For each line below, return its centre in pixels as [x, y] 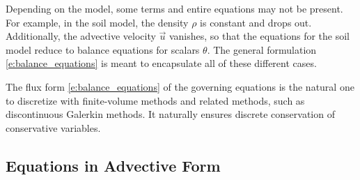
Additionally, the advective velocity [81, 36]
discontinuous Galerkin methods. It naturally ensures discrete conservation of [170, 114]
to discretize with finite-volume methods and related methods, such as [155, 100]
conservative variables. [53, 127]
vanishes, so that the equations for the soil [259, 36]
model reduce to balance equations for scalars [103, 49]
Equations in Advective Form [113, 165]
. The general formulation [262, 49]
